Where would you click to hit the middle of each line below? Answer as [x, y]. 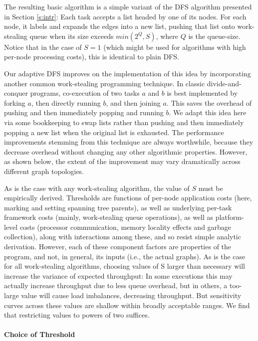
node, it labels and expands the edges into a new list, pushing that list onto [120, 26]
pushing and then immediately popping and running [84, 112]
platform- [230, 217]
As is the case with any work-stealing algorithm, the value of [97, 188]
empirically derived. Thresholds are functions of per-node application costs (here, [128, 198]
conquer [16, 93]
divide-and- [224, 83]
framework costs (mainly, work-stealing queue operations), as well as [109, 217]
